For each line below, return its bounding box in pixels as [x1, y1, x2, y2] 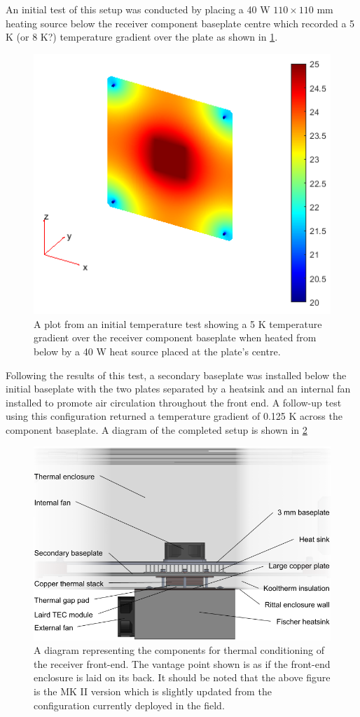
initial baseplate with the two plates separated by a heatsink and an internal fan [6, 381, 351, 396]
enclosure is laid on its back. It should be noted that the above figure [34, 670, 331, 685]
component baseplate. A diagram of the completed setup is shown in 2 [6, 422, 307, 437]
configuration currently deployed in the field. [34, 697, 225, 712]
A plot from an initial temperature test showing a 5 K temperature [34, 316, 322, 331]
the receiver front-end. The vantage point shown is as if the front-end [34, 656, 331, 671]
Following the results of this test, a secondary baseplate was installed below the [6, 367, 347, 382]
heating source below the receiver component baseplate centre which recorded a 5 [6, 15, 355, 30]
